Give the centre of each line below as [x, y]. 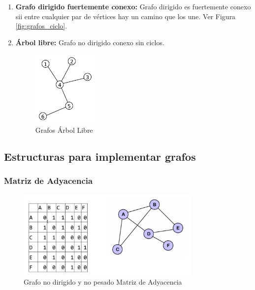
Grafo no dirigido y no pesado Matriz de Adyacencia [103, 282]
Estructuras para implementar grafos [100, 156]
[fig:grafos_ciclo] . [41, 26]
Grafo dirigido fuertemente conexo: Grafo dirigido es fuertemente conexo [133, 6]
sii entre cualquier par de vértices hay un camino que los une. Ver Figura [126, 16]
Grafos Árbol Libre [64, 130]
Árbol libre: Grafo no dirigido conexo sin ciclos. [90, 42]
